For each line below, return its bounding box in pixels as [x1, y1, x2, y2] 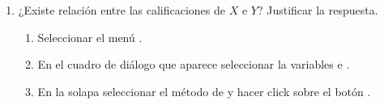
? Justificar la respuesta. [257, 2, 378, 18]
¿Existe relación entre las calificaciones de [18, 2, 225, 18]
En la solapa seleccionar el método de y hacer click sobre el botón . [37, 82, 371, 99]
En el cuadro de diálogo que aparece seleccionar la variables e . [37, 56, 350, 73]
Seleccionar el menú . [37, 28, 143, 45]
